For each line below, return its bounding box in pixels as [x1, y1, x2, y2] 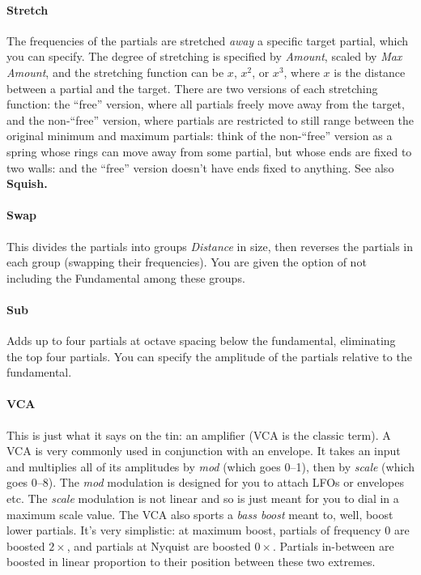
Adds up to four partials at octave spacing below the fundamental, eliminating [6, 332, 396, 349]
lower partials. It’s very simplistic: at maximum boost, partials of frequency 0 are [6, 522, 410, 539]
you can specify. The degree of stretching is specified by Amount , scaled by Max [6, 48, 402, 65]
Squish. [6, 175, 48, 192]
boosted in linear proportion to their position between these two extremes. [6, 553, 376, 570]
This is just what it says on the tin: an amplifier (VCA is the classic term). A [6, 426, 391, 443]
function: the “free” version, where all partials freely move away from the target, [6, 96, 405, 113]
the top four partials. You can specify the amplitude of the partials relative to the [6, 347, 412, 364]
